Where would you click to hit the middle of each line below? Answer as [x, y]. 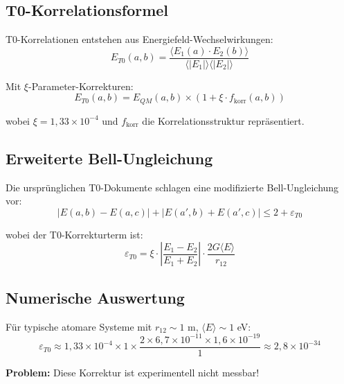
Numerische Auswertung [95, 297]
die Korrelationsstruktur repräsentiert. [223, 120]
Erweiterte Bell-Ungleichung [109, 158]
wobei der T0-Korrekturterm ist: [74, 234]
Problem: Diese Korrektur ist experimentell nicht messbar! [133, 372]
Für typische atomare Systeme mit [79, 326]
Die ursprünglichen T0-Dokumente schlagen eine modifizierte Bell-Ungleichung [172, 187]
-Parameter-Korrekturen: [81, 86]
